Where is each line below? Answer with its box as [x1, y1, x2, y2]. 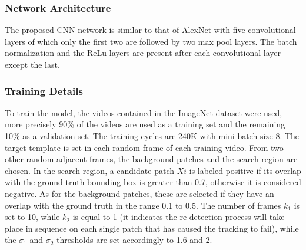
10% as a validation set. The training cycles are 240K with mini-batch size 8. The [5, 130, 300, 142]
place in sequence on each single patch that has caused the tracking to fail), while [5, 222, 299, 234]
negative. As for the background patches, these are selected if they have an [5, 187, 274, 199]
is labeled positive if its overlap [189, 164, 301, 176]
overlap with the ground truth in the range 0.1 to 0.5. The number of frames [5, 199, 281, 211]
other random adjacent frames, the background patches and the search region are [5, 153, 298, 165]
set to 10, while [5, 210, 60, 223]
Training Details [5, 83, 83, 98]
